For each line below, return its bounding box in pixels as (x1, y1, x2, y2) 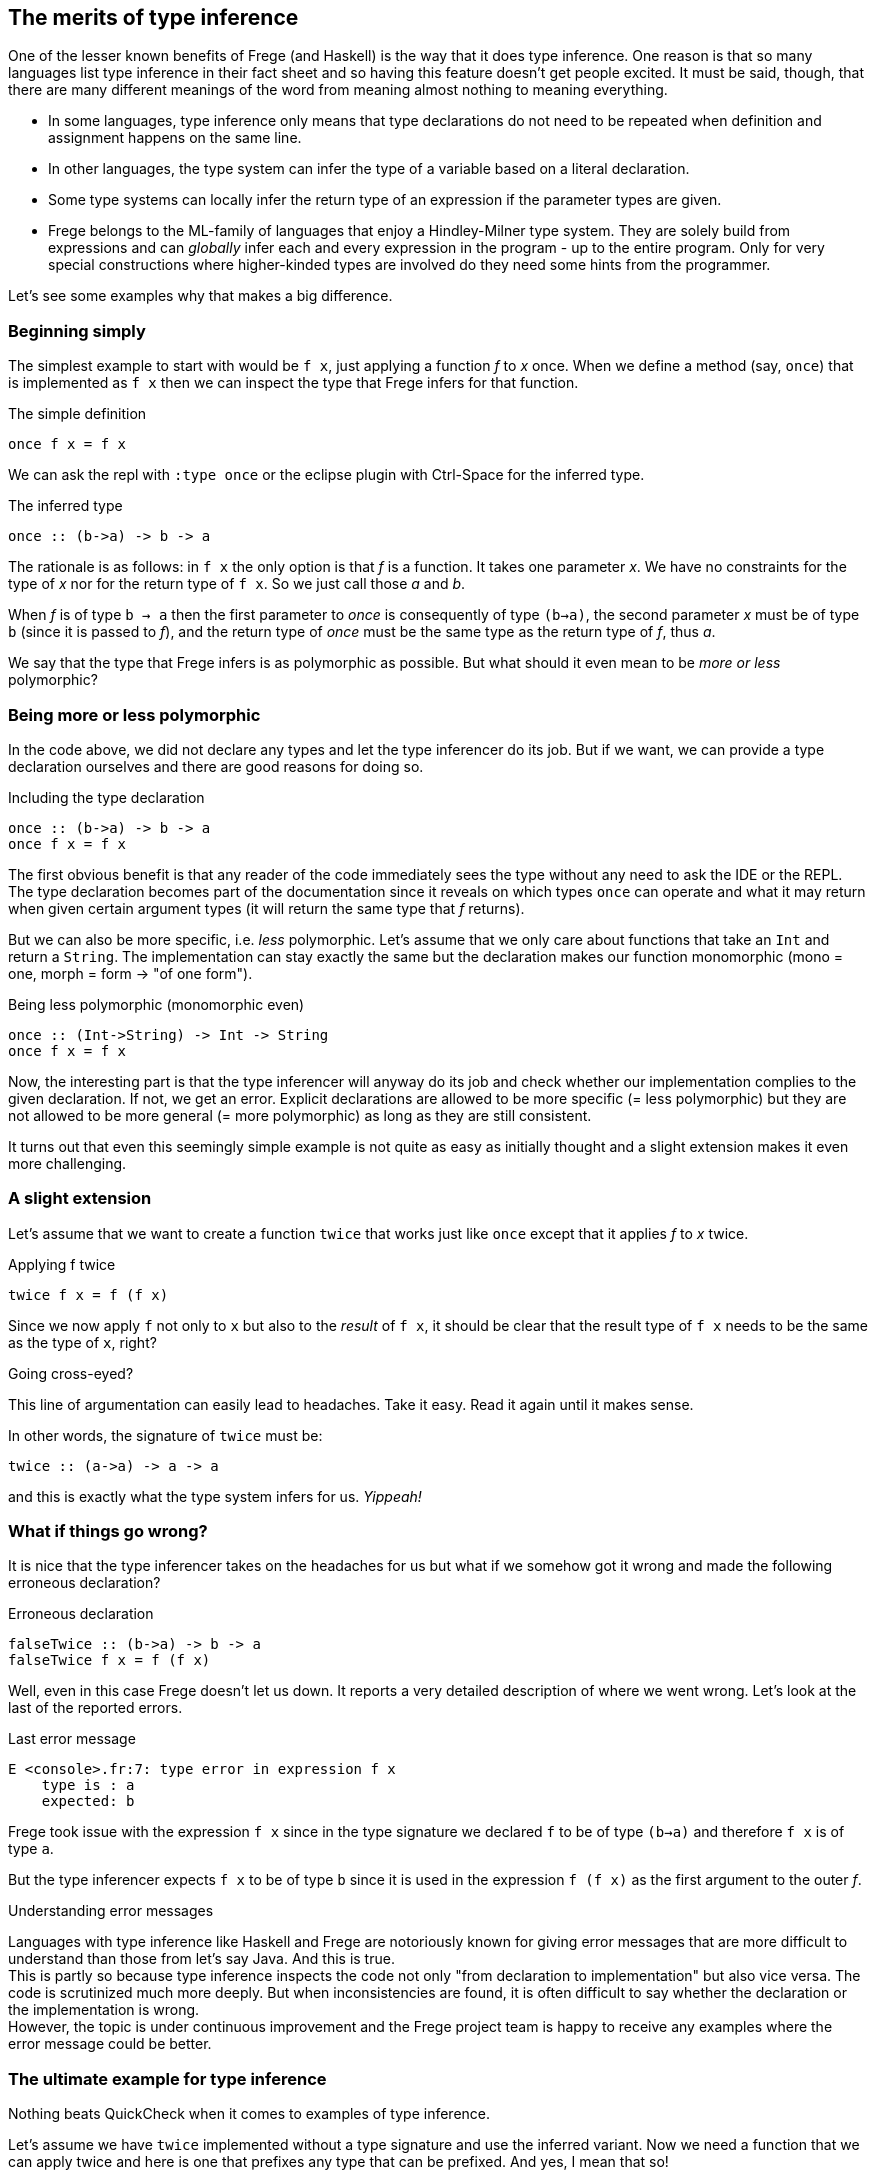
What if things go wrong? (8, 1521, 208, 1542)
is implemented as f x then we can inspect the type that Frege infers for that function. (8, 374, 579, 392)
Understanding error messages (8, 1902, 214, 1920)
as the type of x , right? (8, 1333, 157, 1351)
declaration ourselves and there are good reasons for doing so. (8, 757, 424, 775)
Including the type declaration (8, 788, 205, 806)
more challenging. (8, 1154, 127, 1172)
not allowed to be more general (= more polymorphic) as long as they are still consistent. (8, 1106, 592, 1124)
